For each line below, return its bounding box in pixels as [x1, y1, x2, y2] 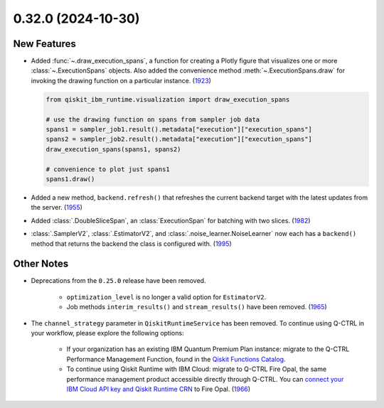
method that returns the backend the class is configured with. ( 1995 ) [31, 239, 233, 248]
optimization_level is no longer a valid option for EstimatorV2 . [66, 292, 267, 301]
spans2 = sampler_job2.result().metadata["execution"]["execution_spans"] [46, 135, 313, 144]
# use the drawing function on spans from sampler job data [46, 115, 260, 124]
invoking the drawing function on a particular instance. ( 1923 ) [31, 76, 211, 85]
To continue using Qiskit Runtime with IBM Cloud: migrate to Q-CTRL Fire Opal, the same [66, 365, 327, 373]
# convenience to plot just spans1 [46, 165, 170, 173]
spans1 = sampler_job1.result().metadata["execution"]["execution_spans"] [46, 125, 313, 133]
